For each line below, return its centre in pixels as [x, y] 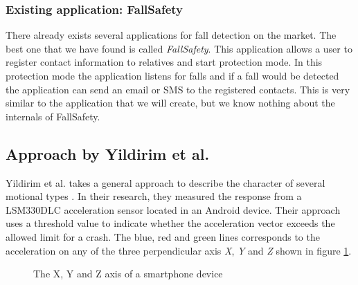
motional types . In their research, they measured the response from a [154, 196]
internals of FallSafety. [53, 116]
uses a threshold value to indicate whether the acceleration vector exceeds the [170, 223]
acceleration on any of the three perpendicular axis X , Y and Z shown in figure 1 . [179, 250]
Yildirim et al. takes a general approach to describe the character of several [165, 182]
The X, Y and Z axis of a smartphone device [128, 274]
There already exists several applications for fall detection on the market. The [171, 35]
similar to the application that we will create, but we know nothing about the [170, 103]
